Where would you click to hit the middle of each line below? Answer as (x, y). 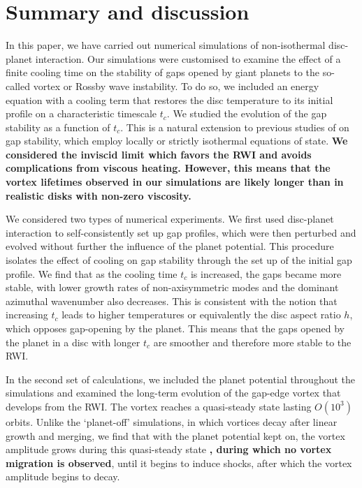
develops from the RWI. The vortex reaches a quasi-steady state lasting (159, 406)
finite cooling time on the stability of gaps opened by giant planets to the (163, 72)
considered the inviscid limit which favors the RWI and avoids (159, 154)
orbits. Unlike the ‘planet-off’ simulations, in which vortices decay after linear (172, 421)
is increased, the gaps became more (266, 273)
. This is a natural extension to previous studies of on (235, 127)
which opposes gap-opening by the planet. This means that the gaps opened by (175, 328)
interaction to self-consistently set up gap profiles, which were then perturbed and (181, 232)
